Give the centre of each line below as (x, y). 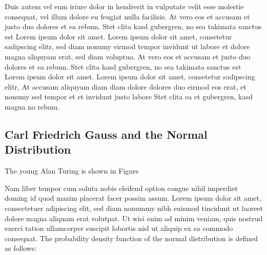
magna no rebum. (32, 106)
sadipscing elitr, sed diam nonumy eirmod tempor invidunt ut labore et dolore (127, 46)
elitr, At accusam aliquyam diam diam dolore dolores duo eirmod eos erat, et (126, 86)
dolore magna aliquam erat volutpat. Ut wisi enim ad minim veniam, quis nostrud (134, 218)
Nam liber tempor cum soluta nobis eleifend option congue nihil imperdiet (121, 188)
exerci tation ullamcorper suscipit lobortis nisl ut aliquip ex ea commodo (119, 228)
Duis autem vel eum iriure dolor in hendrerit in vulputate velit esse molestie (124, 6)
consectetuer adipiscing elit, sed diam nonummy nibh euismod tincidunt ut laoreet (134, 208)
